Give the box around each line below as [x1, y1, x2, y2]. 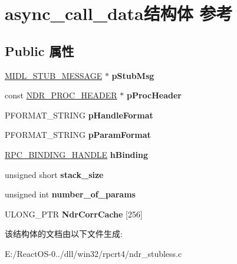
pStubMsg [111, 69, 154, 81]
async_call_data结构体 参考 [5, 1, 233, 25]
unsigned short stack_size [5, 168, 104, 180]
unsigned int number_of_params [5, 188, 136, 200]
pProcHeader [126, 89, 182, 101]
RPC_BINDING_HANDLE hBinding [5, 148, 149, 160]
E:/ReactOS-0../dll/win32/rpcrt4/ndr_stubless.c [5, 247, 182, 259]
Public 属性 [5, 41, 74, 60]
